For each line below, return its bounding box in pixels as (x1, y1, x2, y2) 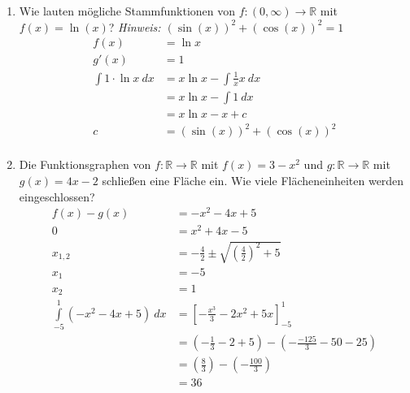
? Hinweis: (108, 18, 161, 35)
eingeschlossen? (19, 188, 95, 205)
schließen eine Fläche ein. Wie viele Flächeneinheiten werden (102, 172, 404, 189)
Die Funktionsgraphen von (19, 156, 151, 173)
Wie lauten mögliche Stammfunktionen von (19, 2, 236, 19)
